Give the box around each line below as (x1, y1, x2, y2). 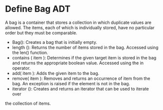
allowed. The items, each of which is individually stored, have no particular (5, 24, 155, 30)
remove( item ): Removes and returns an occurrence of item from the (12, 75, 151, 81)
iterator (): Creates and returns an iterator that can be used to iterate (12, 86, 149, 92)
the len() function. (12, 50, 49, 55)
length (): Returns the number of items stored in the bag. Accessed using (12, 44, 159, 50)
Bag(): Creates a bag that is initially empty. (12, 39, 97, 45)
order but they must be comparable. (5, 30, 77, 36)
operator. (12, 65, 31, 71)
